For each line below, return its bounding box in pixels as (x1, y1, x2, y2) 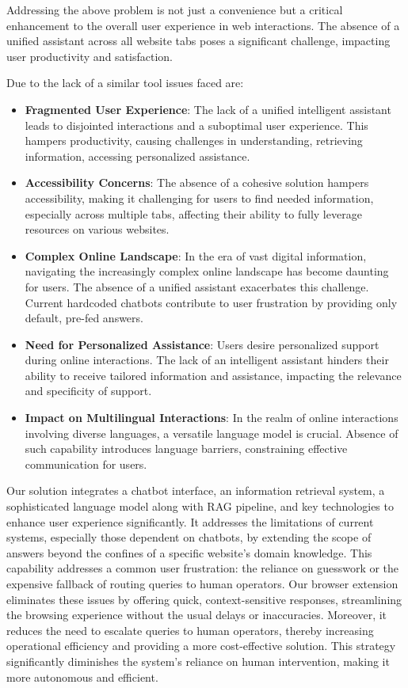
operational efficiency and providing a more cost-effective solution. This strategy (6, 637, 396, 654)
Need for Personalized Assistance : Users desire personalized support (25, 336, 379, 352)
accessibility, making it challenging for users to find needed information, (25, 189, 374, 206)
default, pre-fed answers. (25, 310, 143, 326)
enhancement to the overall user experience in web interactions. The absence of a (6, 17, 400, 33)
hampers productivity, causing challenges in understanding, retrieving (25, 132, 363, 149)
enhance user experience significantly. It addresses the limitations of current (6, 513, 374, 530)
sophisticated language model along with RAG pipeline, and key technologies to (6, 498, 394, 515)
